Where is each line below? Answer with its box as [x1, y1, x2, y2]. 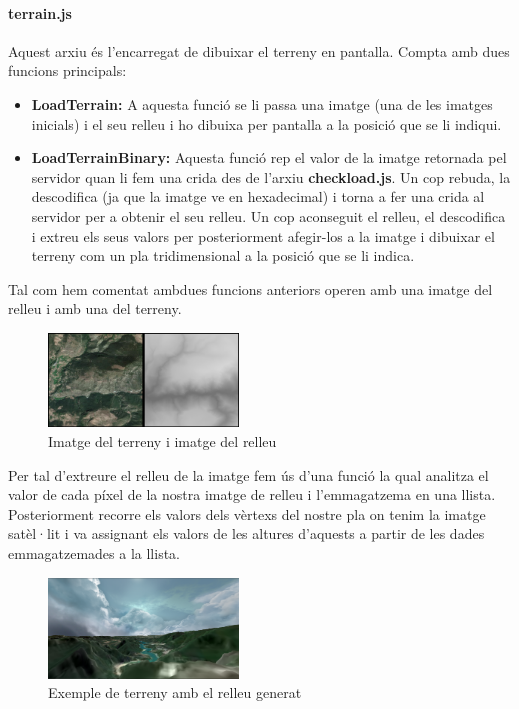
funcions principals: [8, 60, 127, 81]
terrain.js [8, 2, 72, 23]
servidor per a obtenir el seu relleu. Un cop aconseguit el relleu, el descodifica [31, 205, 506, 226]
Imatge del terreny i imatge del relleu [48, 430, 277, 451]
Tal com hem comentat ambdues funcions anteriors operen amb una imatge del [8, 278, 493, 299]
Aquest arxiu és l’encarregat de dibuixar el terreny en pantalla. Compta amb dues [8, 40, 510, 61]
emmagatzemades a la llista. [8, 542, 181, 563]
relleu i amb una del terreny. [8, 298, 182, 319]
